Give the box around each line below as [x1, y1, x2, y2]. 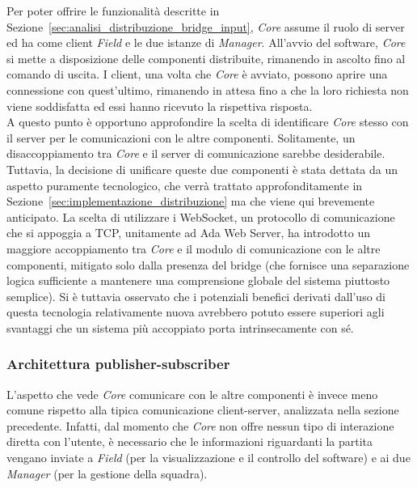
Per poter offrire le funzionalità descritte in [6, 2, 220, 19]
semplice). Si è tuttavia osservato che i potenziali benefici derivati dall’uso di [6, 287, 385, 304]
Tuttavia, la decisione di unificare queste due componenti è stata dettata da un [6, 160, 398, 177]
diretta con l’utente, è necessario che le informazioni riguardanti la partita [6, 433, 373, 450]
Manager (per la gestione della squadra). [6, 465, 208, 482]
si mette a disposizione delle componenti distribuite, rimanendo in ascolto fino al [6, 49, 406, 66]
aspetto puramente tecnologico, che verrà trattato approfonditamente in [6, 176, 363, 193]
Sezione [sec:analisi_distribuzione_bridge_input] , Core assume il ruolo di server [6, 18, 405, 35]
